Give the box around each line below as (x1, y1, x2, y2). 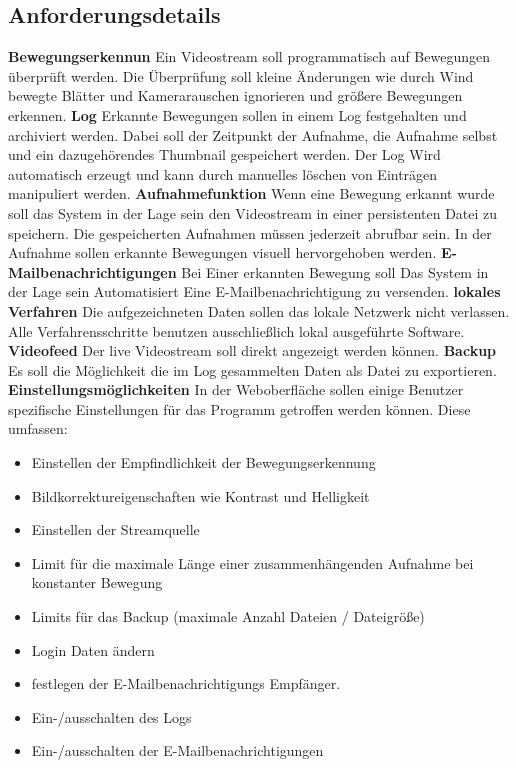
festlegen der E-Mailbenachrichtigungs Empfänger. (31, 673, 341, 694)
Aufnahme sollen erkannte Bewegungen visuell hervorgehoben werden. (8, 242, 437, 263)
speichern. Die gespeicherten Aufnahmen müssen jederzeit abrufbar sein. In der (8, 222, 492, 243)
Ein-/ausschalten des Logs (31, 706, 192, 727)
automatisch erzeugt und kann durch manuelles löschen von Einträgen (8, 163, 438, 184)
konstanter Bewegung (31, 572, 163, 593)
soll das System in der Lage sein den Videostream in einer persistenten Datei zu (8, 202, 498, 223)
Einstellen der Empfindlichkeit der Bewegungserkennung (31, 452, 376, 473)
